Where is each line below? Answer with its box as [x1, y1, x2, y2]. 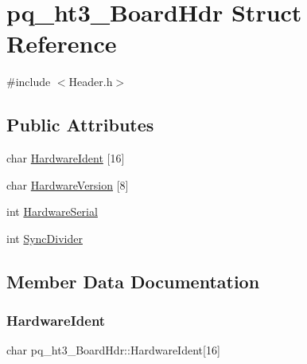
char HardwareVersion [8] [6, 176, 129, 193]
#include [6, 73, 51, 90]
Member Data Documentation [6, 268, 260, 293]
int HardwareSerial [6, 203, 98, 220]
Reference [6, 27, 117, 60]
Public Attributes [6, 112, 154, 137]
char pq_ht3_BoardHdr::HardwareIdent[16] [6, 342, 220, 358]
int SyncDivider [6, 229, 83, 246]
